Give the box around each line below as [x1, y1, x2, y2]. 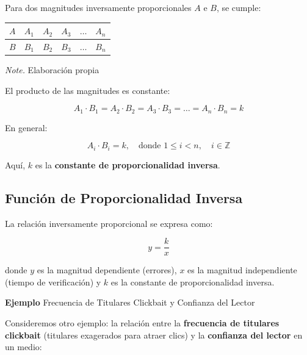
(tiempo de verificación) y [5, 275, 101, 288]
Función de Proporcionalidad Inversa [5, 188, 243, 207]
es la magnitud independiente [187, 264, 297, 276]
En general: [5, 121, 48, 134]
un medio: [5, 340, 42, 353]
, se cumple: [216, 1, 261, 13]
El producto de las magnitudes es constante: [5, 84, 170, 96]
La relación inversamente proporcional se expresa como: [5, 217, 213, 229]
